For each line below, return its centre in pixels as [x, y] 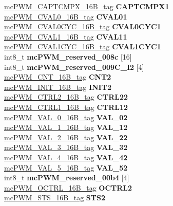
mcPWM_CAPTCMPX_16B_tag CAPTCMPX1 [87, 6]
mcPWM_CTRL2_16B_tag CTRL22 [66, 97]
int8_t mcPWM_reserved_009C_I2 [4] [74, 67]
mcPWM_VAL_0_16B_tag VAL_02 [66, 117]
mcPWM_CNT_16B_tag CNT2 [58, 77]
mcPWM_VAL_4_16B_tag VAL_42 [66, 157]
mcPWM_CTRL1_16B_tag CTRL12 [66, 107]
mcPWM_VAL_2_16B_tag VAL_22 [66, 137]
